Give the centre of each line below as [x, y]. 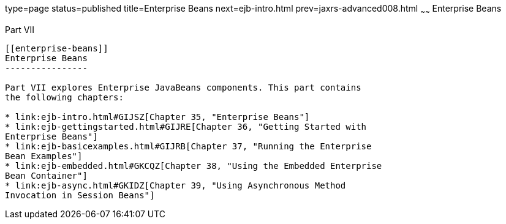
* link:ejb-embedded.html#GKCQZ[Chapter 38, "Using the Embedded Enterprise [194, 166]
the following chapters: [64, 97]
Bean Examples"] [44, 156]
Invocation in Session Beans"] [80, 195]
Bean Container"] [46, 175]
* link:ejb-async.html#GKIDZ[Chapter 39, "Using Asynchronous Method [176, 185]
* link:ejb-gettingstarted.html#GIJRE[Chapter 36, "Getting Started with [186, 126]
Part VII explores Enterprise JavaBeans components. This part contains [183, 87]
